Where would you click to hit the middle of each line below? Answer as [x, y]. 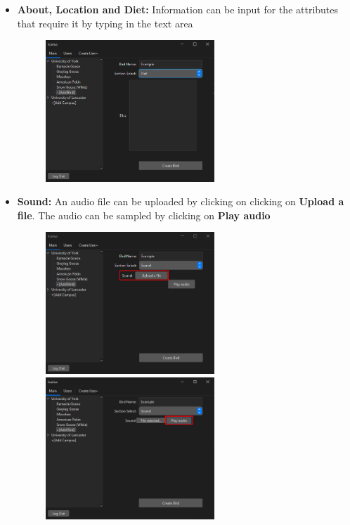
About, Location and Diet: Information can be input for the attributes [178, 9]
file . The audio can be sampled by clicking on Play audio [144, 215]
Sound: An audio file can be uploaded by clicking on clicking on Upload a [181, 201]
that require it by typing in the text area [105, 23]
